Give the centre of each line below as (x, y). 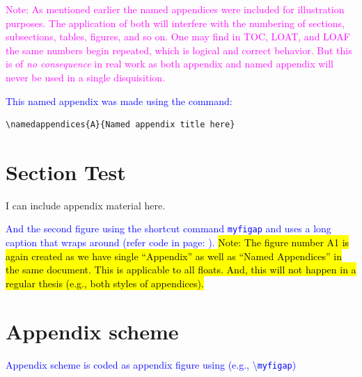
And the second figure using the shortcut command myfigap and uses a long (168, 228)
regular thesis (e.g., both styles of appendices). (105, 283)
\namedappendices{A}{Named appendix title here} (120, 125)
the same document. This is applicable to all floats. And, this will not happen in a (181, 270)
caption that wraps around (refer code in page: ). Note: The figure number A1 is (178, 242)
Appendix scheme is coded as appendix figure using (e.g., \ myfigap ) (151, 364)
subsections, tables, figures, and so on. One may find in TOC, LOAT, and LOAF (178, 37)
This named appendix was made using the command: (119, 101)
